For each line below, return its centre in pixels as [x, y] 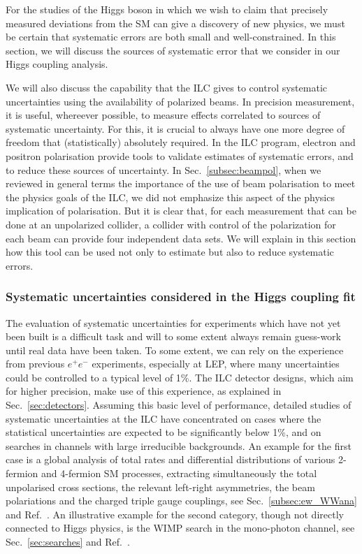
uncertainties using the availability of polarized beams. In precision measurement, [180, 101]
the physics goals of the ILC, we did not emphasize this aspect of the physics [170, 197]
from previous [35, 364]
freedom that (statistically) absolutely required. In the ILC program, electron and [181, 142]
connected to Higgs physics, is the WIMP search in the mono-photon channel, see [180, 528]
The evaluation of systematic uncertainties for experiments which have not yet [173, 322]
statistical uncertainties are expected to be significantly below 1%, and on [164, 432]
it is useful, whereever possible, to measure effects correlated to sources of [163, 115]
